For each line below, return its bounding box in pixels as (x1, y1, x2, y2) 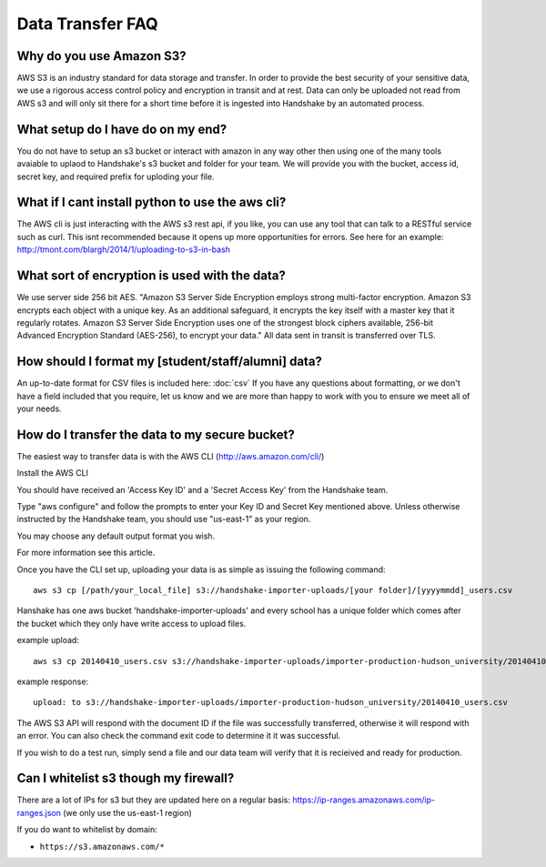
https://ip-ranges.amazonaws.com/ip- (292, 794, 436, 805)
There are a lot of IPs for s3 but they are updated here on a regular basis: (16, 794, 291, 805)
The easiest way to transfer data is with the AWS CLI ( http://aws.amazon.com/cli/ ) (16, 450, 325, 461)
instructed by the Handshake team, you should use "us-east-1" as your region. (16, 514, 311, 525)
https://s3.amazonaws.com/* (39, 842, 166, 852)
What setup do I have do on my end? (16, 121, 227, 136)
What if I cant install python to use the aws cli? (16, 195, 287, 210)
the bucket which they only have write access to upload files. (16, 618, 247, 629)
